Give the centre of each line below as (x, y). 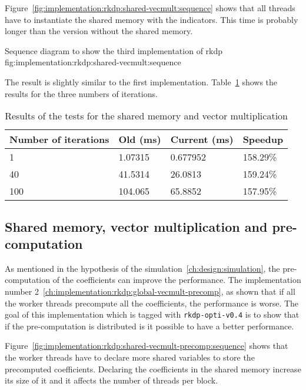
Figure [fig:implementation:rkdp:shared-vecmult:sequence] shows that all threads (150, 8)
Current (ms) (202, 139)
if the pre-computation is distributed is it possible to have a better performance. (149, 326)
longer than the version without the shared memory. (99, 31)
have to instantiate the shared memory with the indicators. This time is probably (152, 19)
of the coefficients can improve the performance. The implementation (177, 280)
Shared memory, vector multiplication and (136, 226)
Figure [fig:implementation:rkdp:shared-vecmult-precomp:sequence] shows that (147, 346)
